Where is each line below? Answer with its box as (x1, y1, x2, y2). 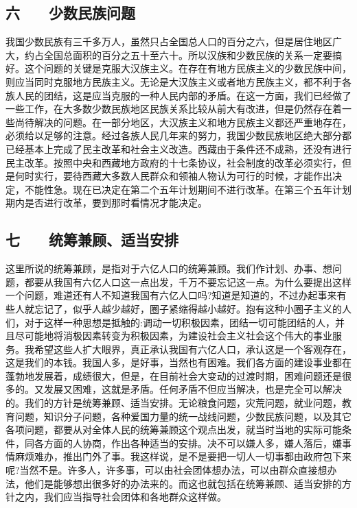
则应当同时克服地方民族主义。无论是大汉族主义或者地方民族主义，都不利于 (5, 74, 342, 88)
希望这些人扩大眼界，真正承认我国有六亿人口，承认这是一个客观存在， (34, 341, 352, 356)
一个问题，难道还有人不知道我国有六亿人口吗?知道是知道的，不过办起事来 (5, 288, 337, 302)
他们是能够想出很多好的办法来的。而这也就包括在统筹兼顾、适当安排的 (24, 476, 342, 490)
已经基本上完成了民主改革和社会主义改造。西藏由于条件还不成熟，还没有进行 (5, 141, 352, 156)
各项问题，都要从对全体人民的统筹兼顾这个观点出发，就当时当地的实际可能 (5, 422, 342, 437)
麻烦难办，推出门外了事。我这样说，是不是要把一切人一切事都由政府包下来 (14, 449, 352, 463)
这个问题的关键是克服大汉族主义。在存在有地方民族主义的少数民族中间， (24, 61, 352, 75)
